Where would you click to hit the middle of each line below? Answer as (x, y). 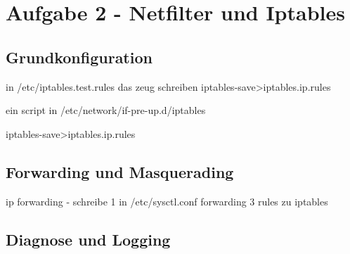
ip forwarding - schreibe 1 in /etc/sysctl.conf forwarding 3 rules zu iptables (167, 201)
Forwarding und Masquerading (120, 171)
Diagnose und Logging (88, 239)
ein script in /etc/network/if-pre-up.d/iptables (106, 110)
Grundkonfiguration (79, 57)
